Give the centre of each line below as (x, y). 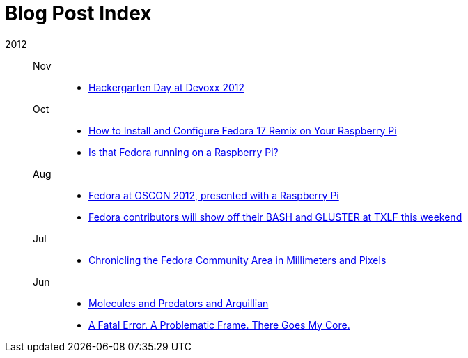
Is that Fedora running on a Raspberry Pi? (184, 152)
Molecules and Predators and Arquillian (179, 303)
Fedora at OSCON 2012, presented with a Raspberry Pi (214, 195)
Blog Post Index (78, 13)
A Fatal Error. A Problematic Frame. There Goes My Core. (219, 325)
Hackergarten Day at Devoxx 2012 (167, 87)
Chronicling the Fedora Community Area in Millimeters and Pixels (237, 260)
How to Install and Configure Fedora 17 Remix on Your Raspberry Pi (243, 130)
